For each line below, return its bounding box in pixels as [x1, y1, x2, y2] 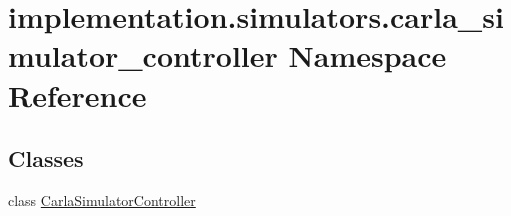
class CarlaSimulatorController [8, 189, 196, 210]
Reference [8, 74, 147, 115]
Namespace [288, 35, 447, 76]
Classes [8, 143, 84, 174]
